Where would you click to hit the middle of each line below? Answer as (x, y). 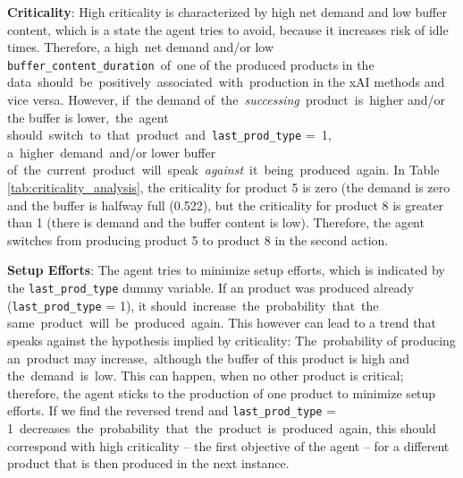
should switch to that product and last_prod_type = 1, (169, 135)
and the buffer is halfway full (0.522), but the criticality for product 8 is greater (226, 205)
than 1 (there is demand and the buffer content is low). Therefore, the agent (216, 222)
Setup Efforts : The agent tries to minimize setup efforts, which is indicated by (226, 270)
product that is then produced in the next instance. (148, 463)
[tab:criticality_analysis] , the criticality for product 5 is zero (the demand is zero (229, 188)
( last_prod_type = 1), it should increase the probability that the (193, 305)
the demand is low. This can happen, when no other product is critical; (206, 376)
